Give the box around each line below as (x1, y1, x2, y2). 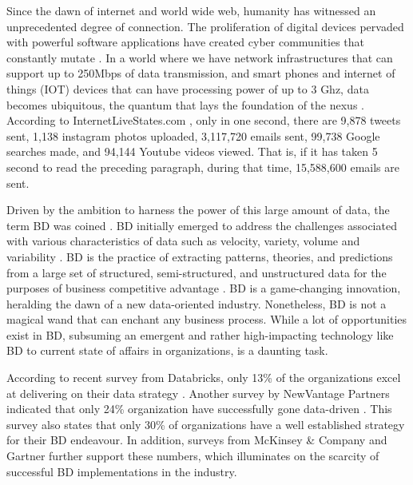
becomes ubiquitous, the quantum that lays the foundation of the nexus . (6, 96, 364, 113)
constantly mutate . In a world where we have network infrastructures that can (6, 49, 393, 66)
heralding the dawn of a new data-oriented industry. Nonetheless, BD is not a (6, 295, 387, 312)
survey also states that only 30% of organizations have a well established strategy (6, 415, 405, 432)
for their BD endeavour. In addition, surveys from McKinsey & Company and (6, 431, 387, 448)
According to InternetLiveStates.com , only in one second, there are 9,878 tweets (6, 112, 401, 129)
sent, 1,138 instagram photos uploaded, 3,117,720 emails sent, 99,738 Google (6, 127, 380, 144)
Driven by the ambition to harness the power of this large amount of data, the (6, 201, 390, 218)
